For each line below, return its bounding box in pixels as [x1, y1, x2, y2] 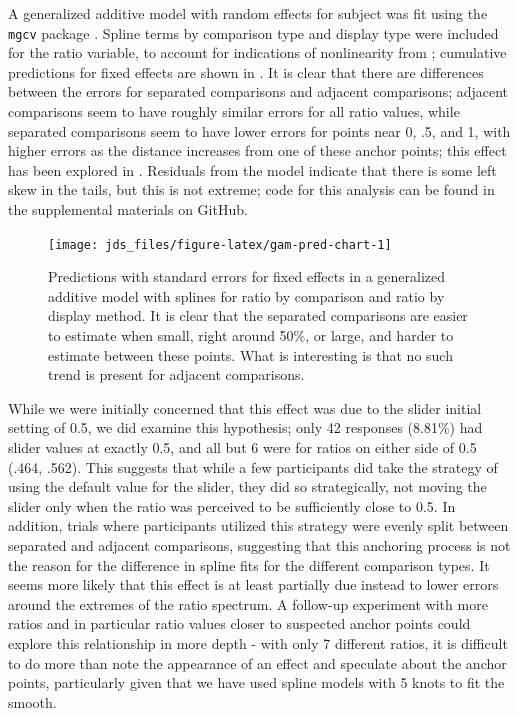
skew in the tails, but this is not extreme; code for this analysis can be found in [8, 179, 495, 200]
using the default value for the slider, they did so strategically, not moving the [8, 476, 487, 497]
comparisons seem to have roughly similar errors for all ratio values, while [8, 101, 460, 122]
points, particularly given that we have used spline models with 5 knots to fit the [8, 672, 505, 693]
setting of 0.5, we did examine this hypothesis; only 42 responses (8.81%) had [8, 417, 483, 438]
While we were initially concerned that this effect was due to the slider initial [8, 397, 482, 418]
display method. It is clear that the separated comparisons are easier [48, 305, 468, 326]
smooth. [8, 691, 57, 712]
